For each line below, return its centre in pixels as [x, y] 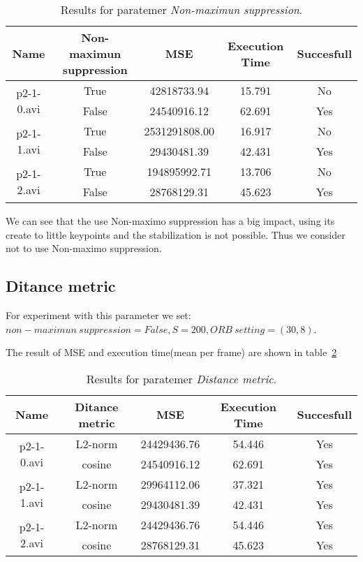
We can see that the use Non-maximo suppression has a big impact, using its [170, 221]
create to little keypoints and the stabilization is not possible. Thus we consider [176, 234]
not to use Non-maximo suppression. [84, 248]
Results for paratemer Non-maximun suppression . [181, 9]
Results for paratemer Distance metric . [181, 378]
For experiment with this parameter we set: [98, 315]
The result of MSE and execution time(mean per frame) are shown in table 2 [171, 352]
